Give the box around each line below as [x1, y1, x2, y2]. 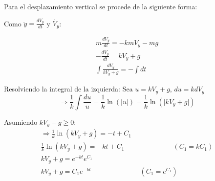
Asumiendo [4, 116, 38, 127]
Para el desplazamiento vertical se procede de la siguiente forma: [4, 1, 197, 11]
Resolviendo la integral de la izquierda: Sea [4, 84, 133, 94]
